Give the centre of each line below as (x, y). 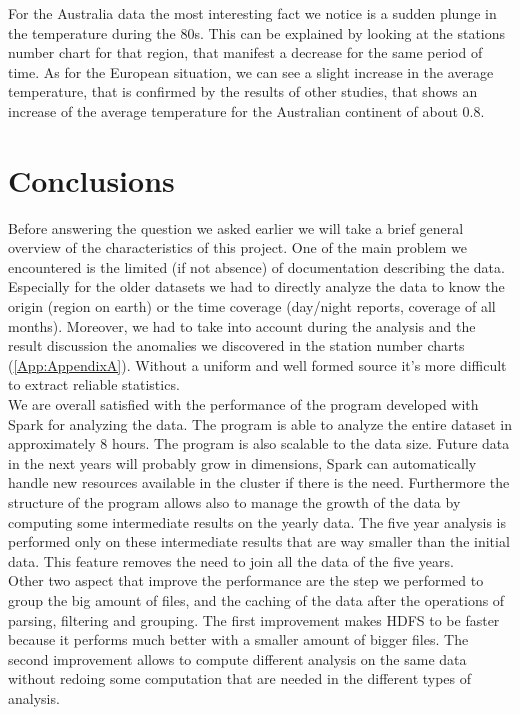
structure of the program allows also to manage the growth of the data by (234, 502)
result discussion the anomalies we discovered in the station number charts (236, 345)
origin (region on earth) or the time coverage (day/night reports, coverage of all (252, 306)
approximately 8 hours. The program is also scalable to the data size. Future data (259, 443)
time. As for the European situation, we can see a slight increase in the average (251, 71)
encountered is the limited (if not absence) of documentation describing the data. (256, 266)
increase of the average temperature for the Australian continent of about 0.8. (246, 110)
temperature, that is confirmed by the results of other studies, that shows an (243, 91)
